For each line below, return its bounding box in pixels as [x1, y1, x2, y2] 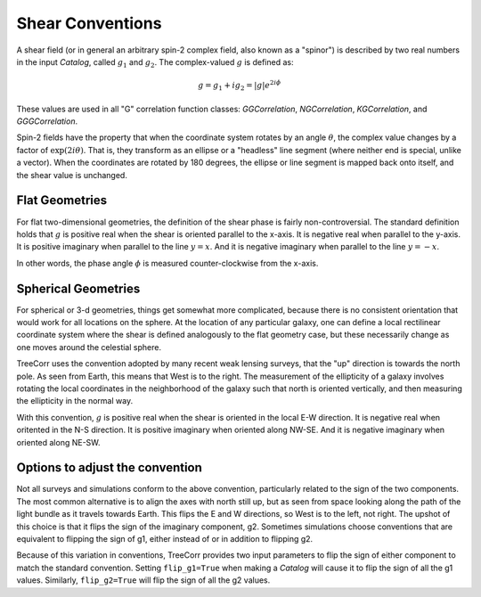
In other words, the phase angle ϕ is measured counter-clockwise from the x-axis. [16, 258, 319, 268]
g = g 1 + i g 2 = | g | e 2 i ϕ [197, 78, 281, 93]
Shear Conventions [16, 13, 162, 33]
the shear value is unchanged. [16, 169, 128, 180]
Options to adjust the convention [16, 460, 202, 476]
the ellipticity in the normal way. [16, 396, 134, 406]
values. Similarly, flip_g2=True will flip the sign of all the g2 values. [16, 575, 271, 585]
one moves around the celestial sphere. [16, 341, 162, 352]
